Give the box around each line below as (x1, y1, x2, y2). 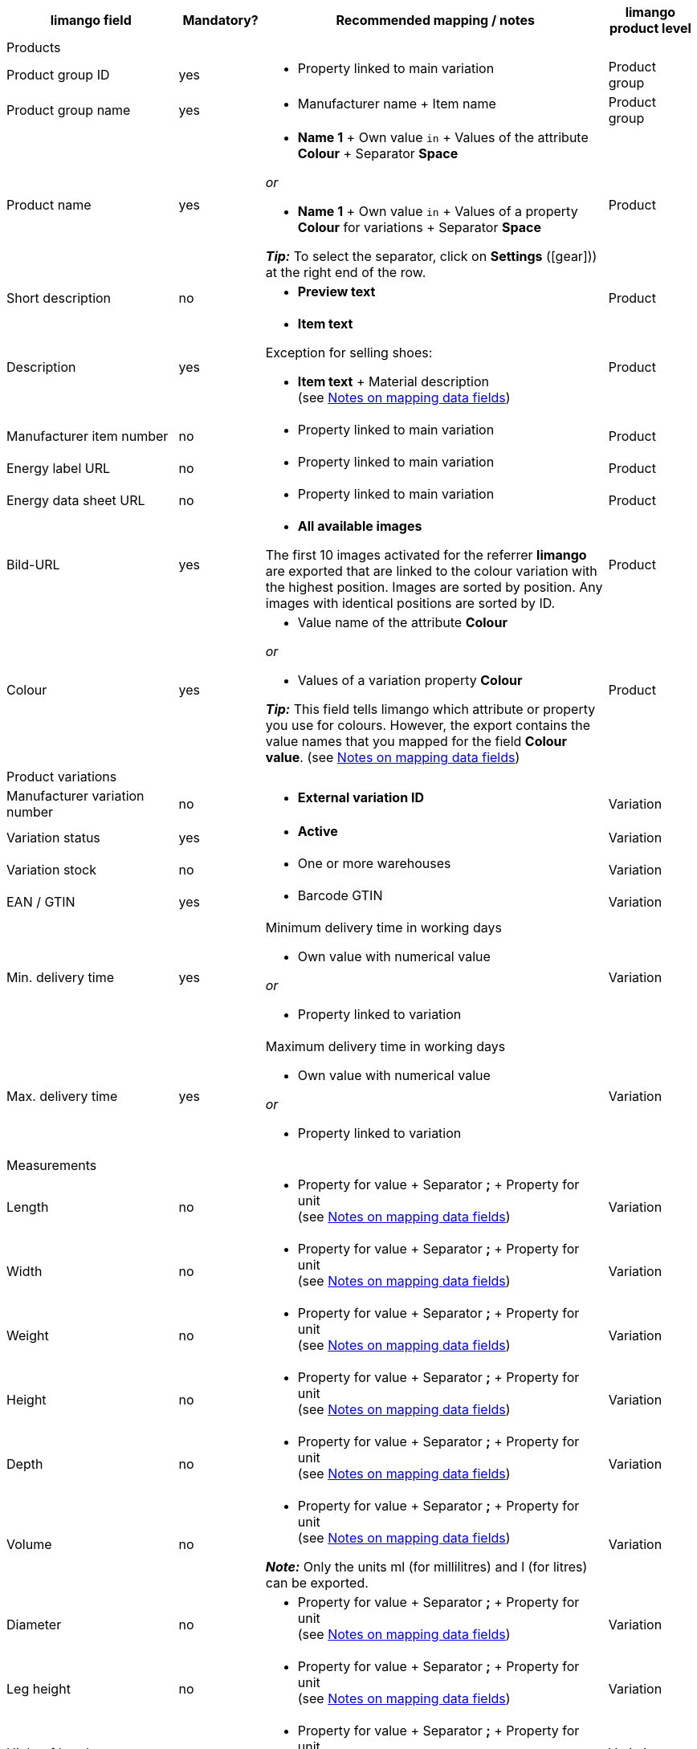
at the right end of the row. (265, 264, 426, 280)
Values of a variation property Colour (297, 672, 523, 688)
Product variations (6, 768, 117, 785)
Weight (6, 1327, 49, 1343)
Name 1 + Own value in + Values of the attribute (297, 129, 589, 145)
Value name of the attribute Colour (297, 614, 507, 630)
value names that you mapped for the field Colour (265, 733, 568, 749)
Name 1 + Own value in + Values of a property (297, 203, 578, 219)
